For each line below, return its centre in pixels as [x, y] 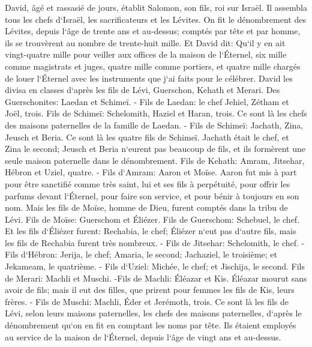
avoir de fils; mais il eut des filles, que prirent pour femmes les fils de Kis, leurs [150, 290]
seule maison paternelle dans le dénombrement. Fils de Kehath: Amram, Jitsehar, [155, 160]
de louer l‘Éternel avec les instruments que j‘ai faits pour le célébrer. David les [149, 78]
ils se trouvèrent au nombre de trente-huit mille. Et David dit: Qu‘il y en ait [145, 42]
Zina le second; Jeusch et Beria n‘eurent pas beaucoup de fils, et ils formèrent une [155, 149]
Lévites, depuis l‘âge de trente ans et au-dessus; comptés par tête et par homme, [153, 31]
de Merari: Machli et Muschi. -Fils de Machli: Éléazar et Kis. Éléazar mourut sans [156, 278]
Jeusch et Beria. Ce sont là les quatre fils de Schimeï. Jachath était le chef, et [147, 137]
